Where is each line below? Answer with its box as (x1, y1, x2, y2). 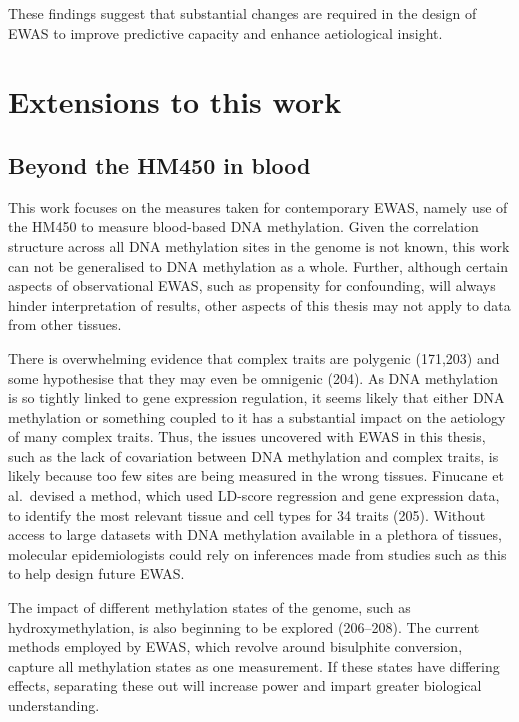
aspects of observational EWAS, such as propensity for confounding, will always (8, 275, 496, 296)
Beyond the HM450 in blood (8, 149, 311, 180)
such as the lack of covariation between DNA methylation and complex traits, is (8, 445, 499, 466)
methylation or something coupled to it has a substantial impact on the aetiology (8, 406, 506, 427)
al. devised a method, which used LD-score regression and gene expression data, (8, 485, 500, 506)
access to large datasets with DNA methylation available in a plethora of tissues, (8, 524, 502, 545)
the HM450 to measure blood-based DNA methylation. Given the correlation (8, 216, 479, 237)
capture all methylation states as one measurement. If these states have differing (8, 655, 500, 676)
